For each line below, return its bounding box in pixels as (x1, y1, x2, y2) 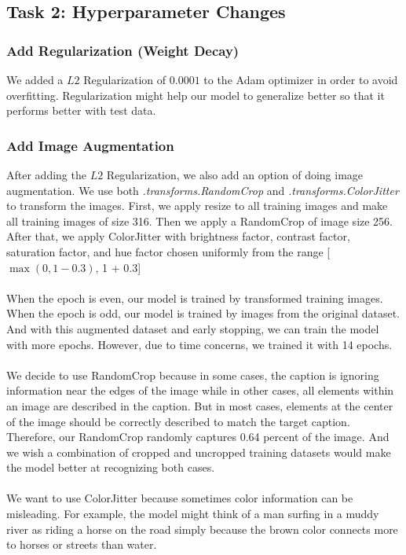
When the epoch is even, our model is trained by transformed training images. (6, 289, 383, 306)
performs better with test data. (6, 102, 156, 119)
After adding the (6, 167, 86, 182)
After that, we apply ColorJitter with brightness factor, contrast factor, (6, 228, 350, 244)
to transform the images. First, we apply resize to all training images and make (6, 197, 388, 214)
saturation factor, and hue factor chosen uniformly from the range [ (6, 243, 331, 259)
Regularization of (83, 72, 166, 87)
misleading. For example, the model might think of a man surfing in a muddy (6, 505, 379, 522)
